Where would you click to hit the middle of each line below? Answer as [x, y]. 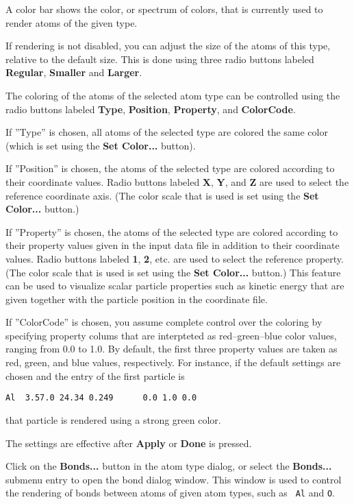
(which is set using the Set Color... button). [101, 145]
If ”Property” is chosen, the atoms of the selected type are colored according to [172, 231]
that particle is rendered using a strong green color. [113, 419]
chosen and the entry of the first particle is [95, 375]
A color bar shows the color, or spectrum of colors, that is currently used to [164, 9]
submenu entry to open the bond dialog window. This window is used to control [174, 479]
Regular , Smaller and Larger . [74, 72]
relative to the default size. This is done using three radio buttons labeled [160, 59]
